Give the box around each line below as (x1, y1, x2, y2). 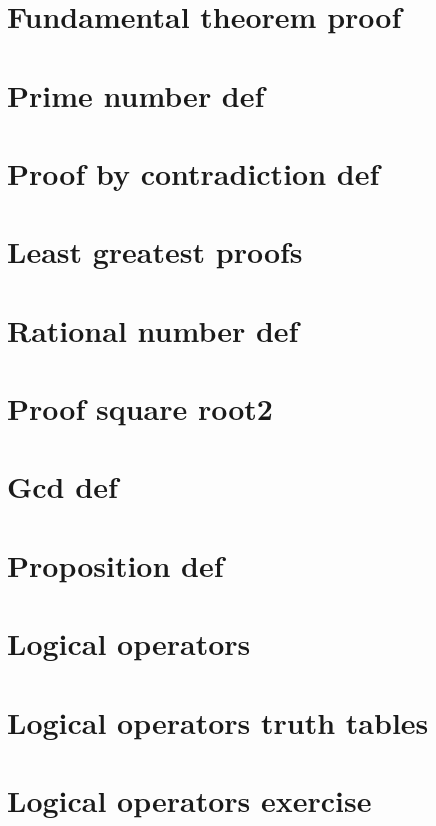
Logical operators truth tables (7, 701, 429, 742)
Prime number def (7, 74, 265, 115)
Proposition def (7, 544, 224, 585)
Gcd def (7, 466, 118, 507)
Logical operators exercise (7, 779, 372, 820)
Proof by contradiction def (7, 152, 380, 193)
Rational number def (7, 309, 299, 350)
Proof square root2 (7, 388, 273, 429)
